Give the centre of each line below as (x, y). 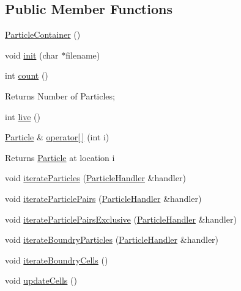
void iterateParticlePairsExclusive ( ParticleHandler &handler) (121, 219)
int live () (23, 116)
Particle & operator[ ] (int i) (57, 137)
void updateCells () (41, 280)
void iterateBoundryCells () (57, 260)
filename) (83, 55)
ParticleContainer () (43, 34)
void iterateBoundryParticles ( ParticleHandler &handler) (112, 239)
